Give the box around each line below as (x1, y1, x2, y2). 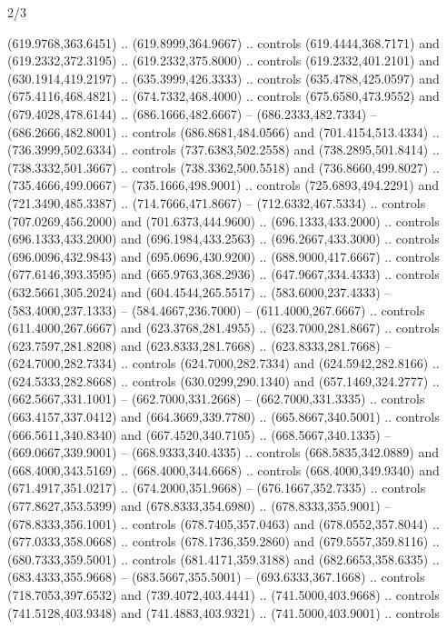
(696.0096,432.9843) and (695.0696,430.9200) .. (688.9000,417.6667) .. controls (7, 246, 440, 265)
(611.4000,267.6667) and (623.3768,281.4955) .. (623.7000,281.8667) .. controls (7, 318, 440, 337)
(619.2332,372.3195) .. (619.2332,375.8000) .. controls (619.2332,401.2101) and (7, 51, 440, 70)
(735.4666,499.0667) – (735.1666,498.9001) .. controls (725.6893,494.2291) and (7, 175, 439, 195)
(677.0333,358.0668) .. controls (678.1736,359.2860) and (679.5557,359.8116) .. (7, 532, 440, 551)
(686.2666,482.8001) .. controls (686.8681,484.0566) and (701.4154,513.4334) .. (7, 122, 440, 141)
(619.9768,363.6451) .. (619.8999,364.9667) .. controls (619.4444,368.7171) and (7, 33, 440, 52)
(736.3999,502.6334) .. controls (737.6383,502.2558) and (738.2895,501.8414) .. (7, 140, 440, 159)
